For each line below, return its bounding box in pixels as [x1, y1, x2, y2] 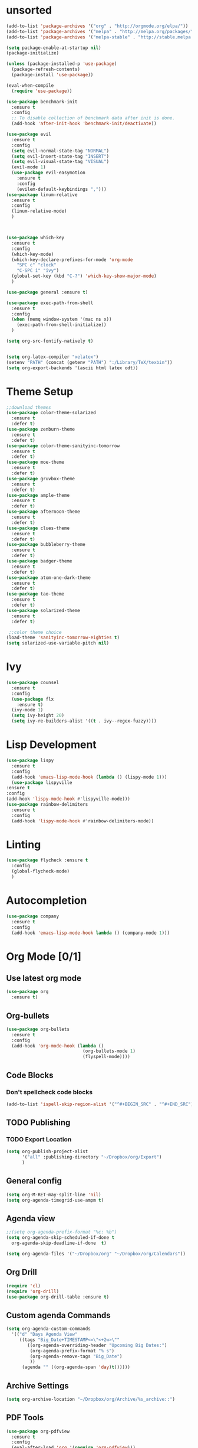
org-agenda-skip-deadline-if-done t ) [11, 1240, 107, 1247]
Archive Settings [6, 1381, 69, 1391]
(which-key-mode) [11, 251, 54, 257]
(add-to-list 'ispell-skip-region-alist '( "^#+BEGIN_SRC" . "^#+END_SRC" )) [6, 1101, 196, 1107]
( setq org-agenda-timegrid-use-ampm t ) [6, 1197, 104, 1203]
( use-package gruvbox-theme [6, 476, 75, 481]
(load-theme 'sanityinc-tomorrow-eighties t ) [6, 634, 120, 641]
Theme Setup [6, 385, 74, 398]
